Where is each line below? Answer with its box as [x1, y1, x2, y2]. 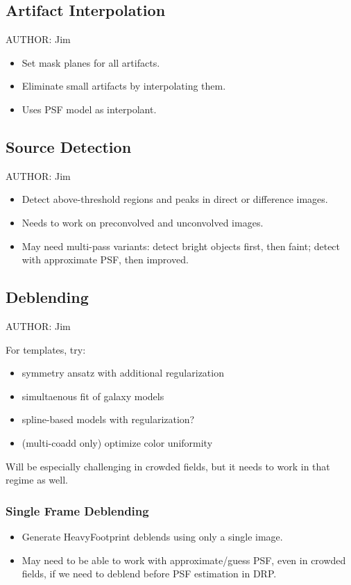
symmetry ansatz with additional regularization [22, 365, 224, 380]
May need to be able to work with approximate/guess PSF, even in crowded [22, 552, 346, 567]
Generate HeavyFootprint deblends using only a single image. [22, 529, 283, 543]
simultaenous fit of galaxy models [22, 388, 164, 403]
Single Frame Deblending [6, 502, 149, 519]
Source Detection [6, 135, 132, 157]
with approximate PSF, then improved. [22, 252, 189, 267]
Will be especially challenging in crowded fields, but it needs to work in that [6, 459, 330, 473]
